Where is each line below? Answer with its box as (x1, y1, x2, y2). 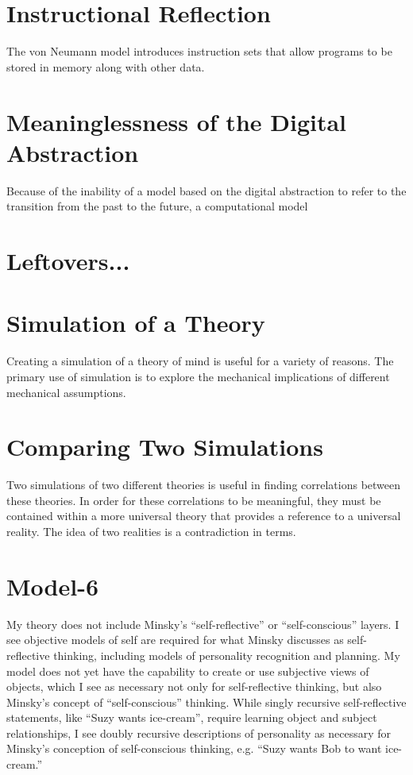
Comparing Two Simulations (6, 430, 323, 463)
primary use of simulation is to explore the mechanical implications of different (6, 368, 390, 384)
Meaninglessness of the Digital (6, 105, 347, 137)
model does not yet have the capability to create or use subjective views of (6, 662, 369, 679)
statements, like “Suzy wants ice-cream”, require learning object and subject (6, 709, 377, 726)
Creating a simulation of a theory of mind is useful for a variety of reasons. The (6, 353, 394, 369)
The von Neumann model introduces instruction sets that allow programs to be (6, 43, 392, 60)
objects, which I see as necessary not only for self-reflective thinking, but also (6, 678, 382, 695)
